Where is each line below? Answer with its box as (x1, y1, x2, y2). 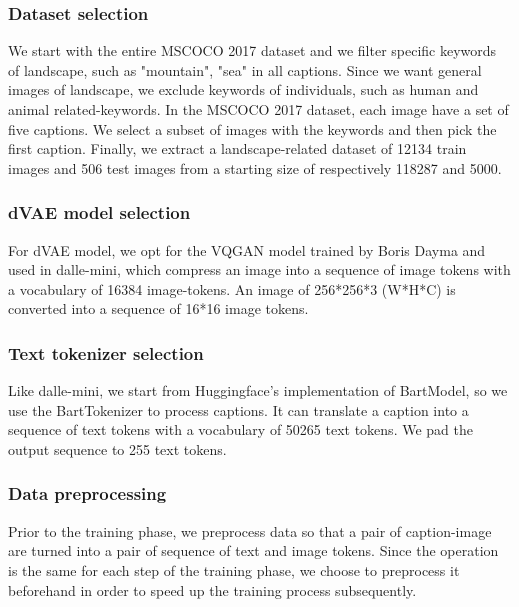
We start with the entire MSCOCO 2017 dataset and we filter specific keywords (8, 40, 497, 61)
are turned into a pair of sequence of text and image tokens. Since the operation (8, 540, 499, 561)
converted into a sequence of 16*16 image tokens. (8, 298, 309, 319)
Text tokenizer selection (8, 340, 204, 365)
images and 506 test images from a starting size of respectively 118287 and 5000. (8, 157, 502, 178)
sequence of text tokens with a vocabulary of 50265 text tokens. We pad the (8, 419, 473, 440)
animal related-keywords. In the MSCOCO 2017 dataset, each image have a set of (8, 99, 509, 119)
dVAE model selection (8, 200, 191, 225)
